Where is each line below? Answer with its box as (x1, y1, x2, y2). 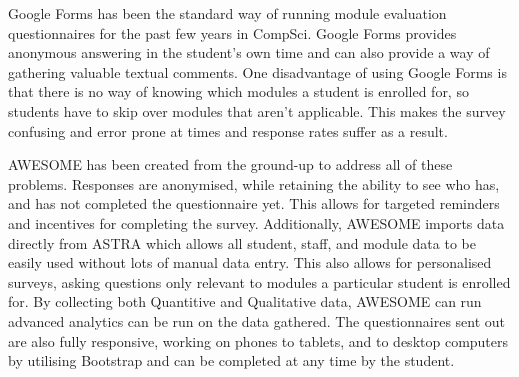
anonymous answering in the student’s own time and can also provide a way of (8, 42, 490, 63)
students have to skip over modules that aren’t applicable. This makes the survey (8, 100, 506, 121)
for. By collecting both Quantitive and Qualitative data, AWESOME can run (8, 291, 482, 312)
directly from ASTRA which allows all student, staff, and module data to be (8, 232, 476, 253)
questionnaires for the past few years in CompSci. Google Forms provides (8, 22, 457, 43)
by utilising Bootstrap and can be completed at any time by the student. (8, 350, 455, 371)
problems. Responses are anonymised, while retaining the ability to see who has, (8, 173, 500, 194)
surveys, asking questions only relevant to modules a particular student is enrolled (8, 271, 511, 292)
